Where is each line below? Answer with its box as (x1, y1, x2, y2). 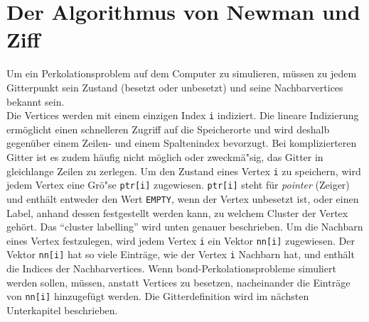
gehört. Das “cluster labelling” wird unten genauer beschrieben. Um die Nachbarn (6, 219, 363, 234)
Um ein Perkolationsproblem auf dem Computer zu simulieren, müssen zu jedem (6, 66, 357, 81)
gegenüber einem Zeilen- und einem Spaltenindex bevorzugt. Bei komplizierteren (6, 135, 357, 150)
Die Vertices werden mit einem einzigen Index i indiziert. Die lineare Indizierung (6, 108, 359, 123)
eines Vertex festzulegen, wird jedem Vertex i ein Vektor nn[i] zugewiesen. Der (6, 233, 355, 248)
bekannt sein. (6, 94, 65, 109)
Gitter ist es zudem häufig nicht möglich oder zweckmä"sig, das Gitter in (6, 149, 323, 164)
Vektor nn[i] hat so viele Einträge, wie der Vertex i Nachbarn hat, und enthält (6, 247, 355, 262)
